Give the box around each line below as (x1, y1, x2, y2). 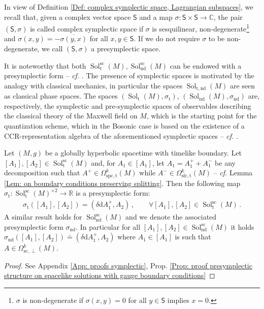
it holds (230, 221, 254, 232)
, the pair (214, 11, 243, 22)
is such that (175, 231, 211, 242)
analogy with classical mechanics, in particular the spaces (4, 80, 183, 90)
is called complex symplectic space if (30, 23, 144, 34)
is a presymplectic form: (76, 188, 150, 198)
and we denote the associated (125, 211, 217, 222)
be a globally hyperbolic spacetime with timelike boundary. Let (45, 147, 242, 158)
